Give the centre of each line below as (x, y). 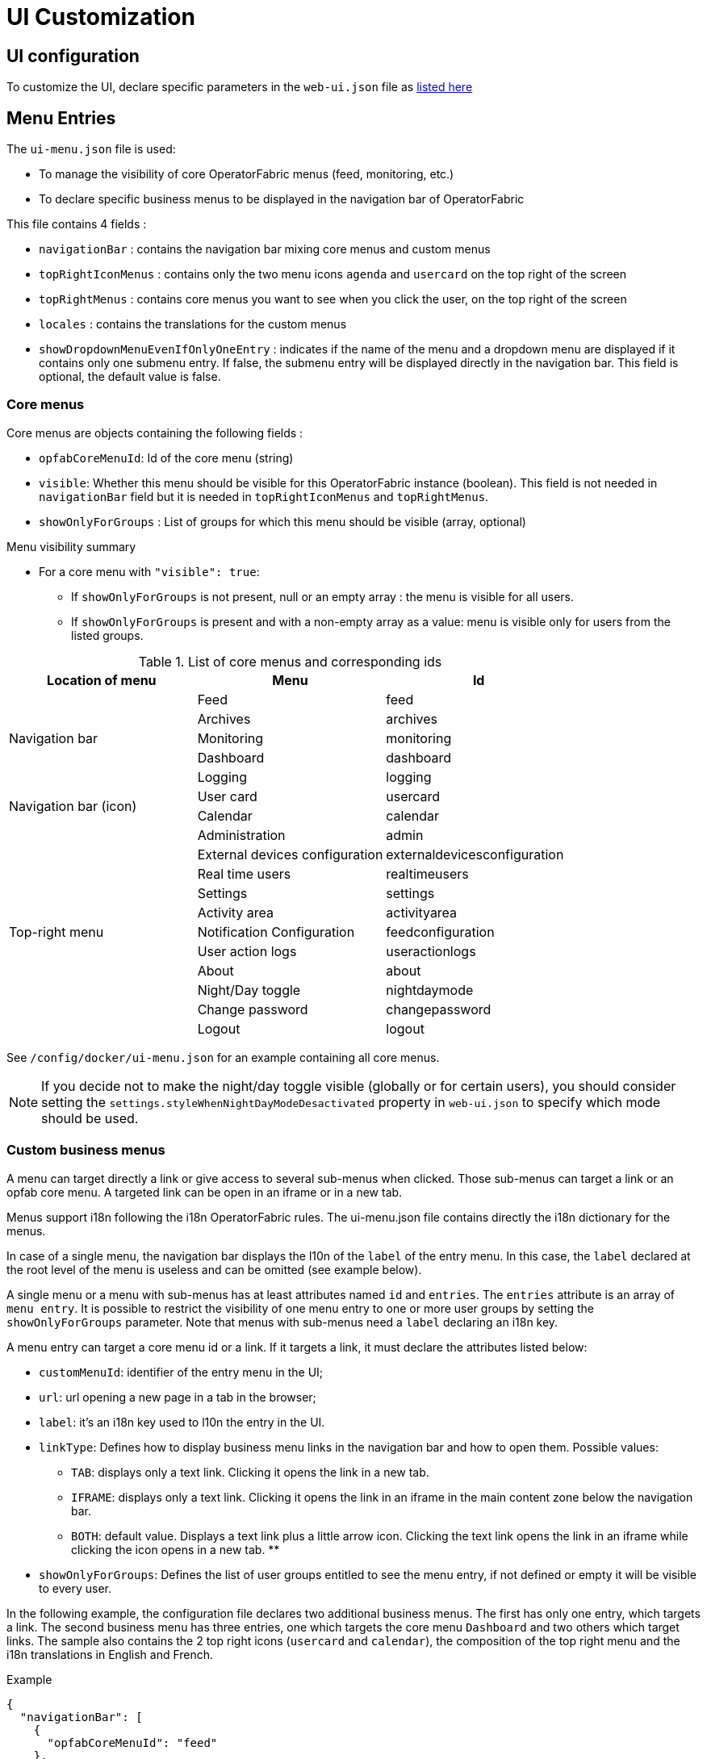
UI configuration (73, 56)
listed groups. (107, 635)
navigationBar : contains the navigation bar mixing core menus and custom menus (265, 249)
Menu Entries (61, 118)
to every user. (75, 1588)
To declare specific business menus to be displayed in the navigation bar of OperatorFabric (282, 199)
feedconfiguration (440, 932)
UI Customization (101, 17)
